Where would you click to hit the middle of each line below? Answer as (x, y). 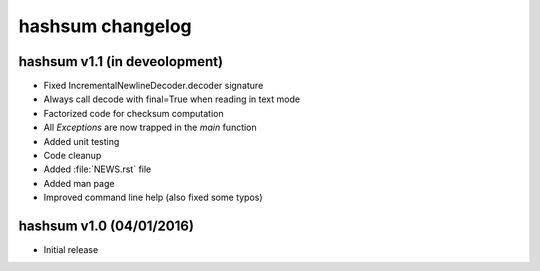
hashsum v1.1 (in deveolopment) (121, 61)
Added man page (79, 183)
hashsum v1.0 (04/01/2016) (106, 226)
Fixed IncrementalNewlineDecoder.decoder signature (153, 86)
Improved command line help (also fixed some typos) (153, 197)
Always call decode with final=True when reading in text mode (171, 99)
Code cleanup (72, 156)
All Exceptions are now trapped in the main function (150, 127)
